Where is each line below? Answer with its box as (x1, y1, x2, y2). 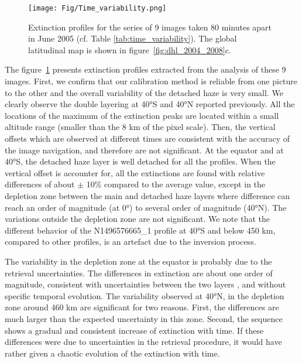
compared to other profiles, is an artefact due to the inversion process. (5, 235, 256, 248)
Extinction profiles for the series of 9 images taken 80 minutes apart (28, 20, 272, 33)
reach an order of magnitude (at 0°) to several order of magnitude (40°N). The (5, 201, 287, 213)
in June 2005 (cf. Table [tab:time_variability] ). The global (28, 32, 237, 44)
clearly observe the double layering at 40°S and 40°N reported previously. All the (5, 98, 295, 110)
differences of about (5, 178, 75, 190)
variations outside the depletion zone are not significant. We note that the (5, 213, 270, 225)
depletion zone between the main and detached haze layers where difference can (5, 189, 290, 201)
